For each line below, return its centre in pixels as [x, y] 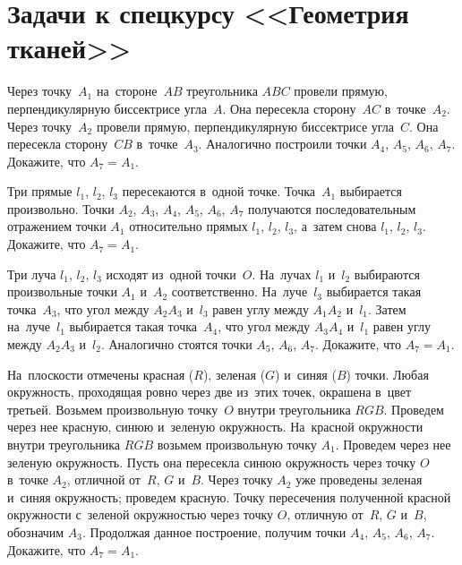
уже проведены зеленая [359, 479]
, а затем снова [335, 226]
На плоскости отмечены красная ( [101, 374]
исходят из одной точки [171, 274]
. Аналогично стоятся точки [176, 344]
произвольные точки [62, 291]
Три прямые [40, 191]
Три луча [32, 274]
